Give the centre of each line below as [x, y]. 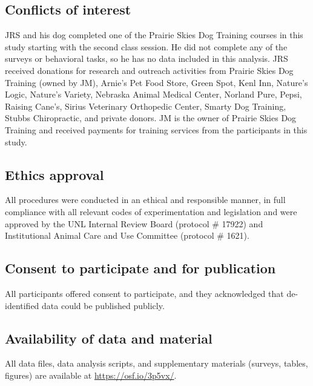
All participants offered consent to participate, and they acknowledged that [144, 293]
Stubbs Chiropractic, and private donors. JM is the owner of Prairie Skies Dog [151, 118]
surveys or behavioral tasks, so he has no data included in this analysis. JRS [147, 58]
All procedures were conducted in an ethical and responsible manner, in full [145, 200]
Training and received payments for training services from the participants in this [156, 129]
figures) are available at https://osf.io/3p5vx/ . [91, 375]
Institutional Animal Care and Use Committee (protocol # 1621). [127, 235]
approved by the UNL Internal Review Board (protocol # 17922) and [134, 223]
